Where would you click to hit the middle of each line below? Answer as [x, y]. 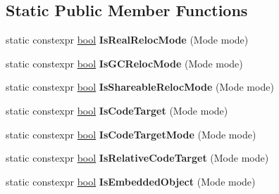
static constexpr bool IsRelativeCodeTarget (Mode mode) [137, 158]
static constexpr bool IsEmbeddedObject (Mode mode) [131, 181]
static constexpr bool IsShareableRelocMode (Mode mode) [140, 87]
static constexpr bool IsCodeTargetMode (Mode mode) [131, 134]
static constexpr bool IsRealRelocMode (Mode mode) [127, 40]
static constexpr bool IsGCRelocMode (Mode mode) [124, 63]
